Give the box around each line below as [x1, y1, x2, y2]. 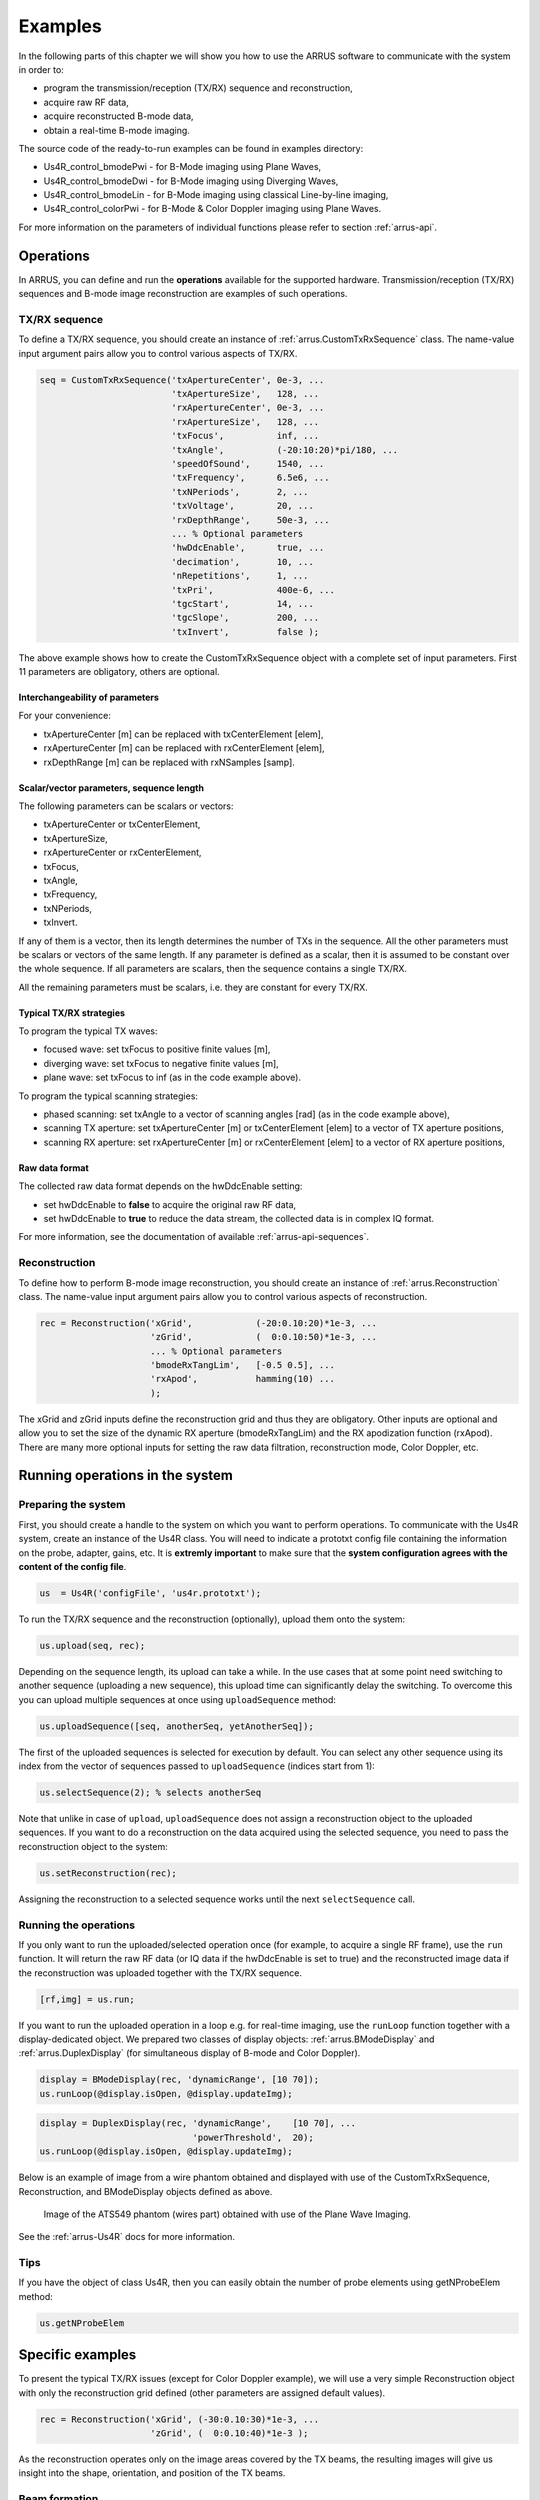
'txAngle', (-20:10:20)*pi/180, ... [171, 444, 399, 455]
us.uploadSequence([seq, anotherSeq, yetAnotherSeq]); [39, 1720, 314, 1732]
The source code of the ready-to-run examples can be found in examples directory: [18, 142, 364, 154]
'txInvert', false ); [171, 626, 320, 637]
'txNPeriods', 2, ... [171, 486, 309, 497]
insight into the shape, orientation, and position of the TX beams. [18, 2467, 286, 2479]
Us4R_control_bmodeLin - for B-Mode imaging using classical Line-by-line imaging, [43, 189, 389, 201]
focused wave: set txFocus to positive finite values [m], [43, 1043, 271, 1055]
